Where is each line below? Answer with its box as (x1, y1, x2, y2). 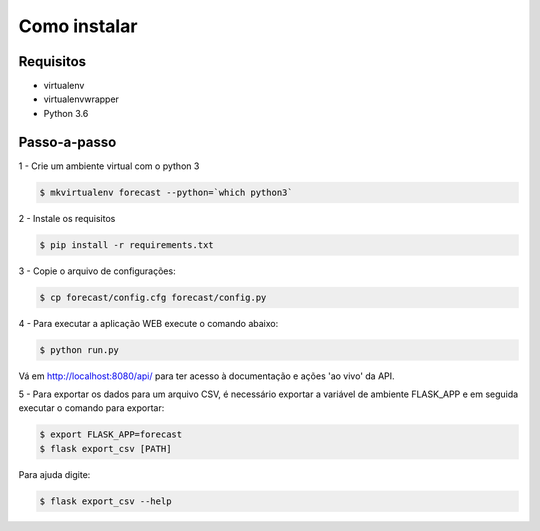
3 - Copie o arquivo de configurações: (18, 265, 176, 277)
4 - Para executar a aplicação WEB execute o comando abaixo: (18, 317, 279, 329)
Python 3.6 (43, 107, 89, 119)
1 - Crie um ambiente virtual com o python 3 (18, 160, 200, 172)
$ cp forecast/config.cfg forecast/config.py (39, 291, 267, 303)
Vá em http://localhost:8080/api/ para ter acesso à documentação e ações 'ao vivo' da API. (18, 370, 395, 382)
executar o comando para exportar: (18, 402, 165, 414)
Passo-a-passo (18, 133, 117, 150)
